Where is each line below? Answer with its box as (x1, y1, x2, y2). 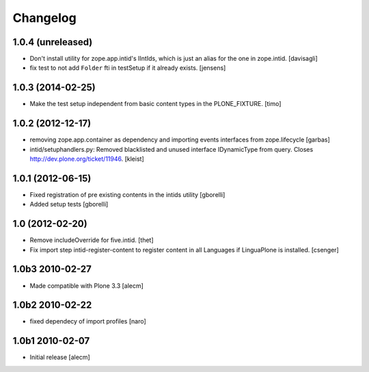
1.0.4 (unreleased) (12, 36, 93, 48)
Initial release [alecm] (29, 353, 90, 362)
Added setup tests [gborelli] (29, 200, 109, 209)
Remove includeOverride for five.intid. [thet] (29, 236, 154, 244)
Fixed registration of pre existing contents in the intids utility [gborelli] (29, 190, 225, 198)
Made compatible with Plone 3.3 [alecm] (29, 281, 143, 290)
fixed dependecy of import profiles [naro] (29, 317, 146, 325)
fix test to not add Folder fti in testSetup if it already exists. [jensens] (29, 64, 226, 72)
